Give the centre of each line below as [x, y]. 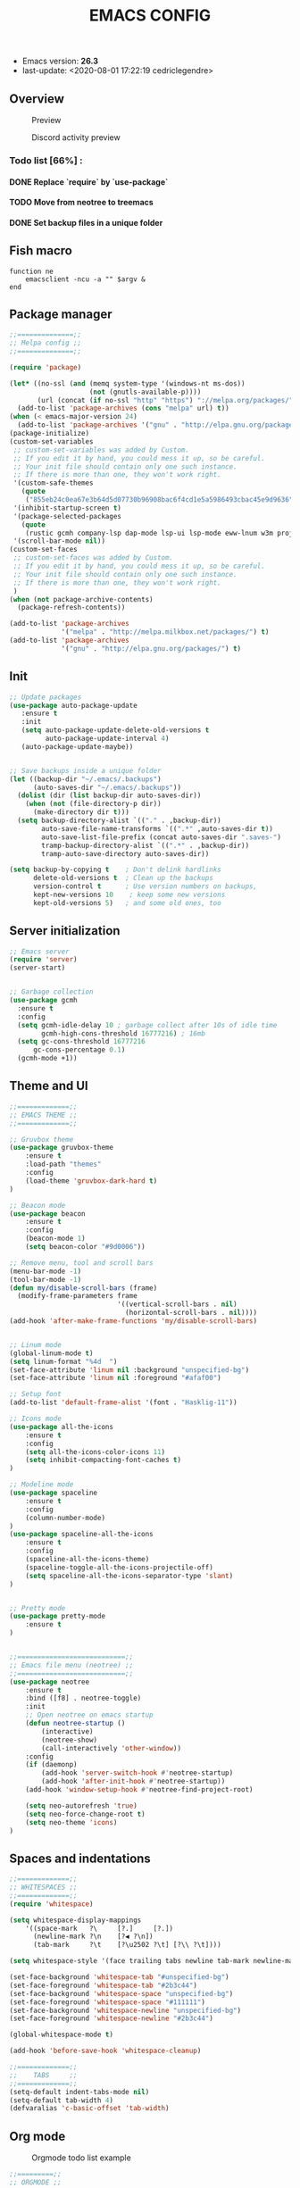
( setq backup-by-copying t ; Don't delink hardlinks [115, 870]
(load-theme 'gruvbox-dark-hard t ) [92, 1181]
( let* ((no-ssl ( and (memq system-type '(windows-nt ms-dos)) [127, 383]
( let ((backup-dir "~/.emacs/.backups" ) [86, 779]
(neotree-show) [70, 1740]
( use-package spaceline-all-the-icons [81, 1535]
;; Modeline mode [42, 1485]
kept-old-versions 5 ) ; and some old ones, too [127, 903]
